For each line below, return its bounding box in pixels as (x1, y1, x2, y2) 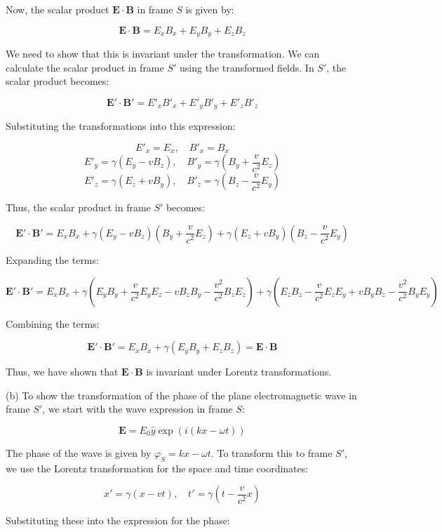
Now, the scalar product (6, 2, 109, 16)
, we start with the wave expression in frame (42, 401, 233, 416)
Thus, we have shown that (6, 364, 119, 379)
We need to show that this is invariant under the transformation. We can (6, 46, 320, 61)
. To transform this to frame (210, 445, 333, 460)
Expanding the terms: (6, 252, 99, 267)
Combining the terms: (6, 316, 100, 331)
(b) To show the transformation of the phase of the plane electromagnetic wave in (6, 387, 357, 402)
